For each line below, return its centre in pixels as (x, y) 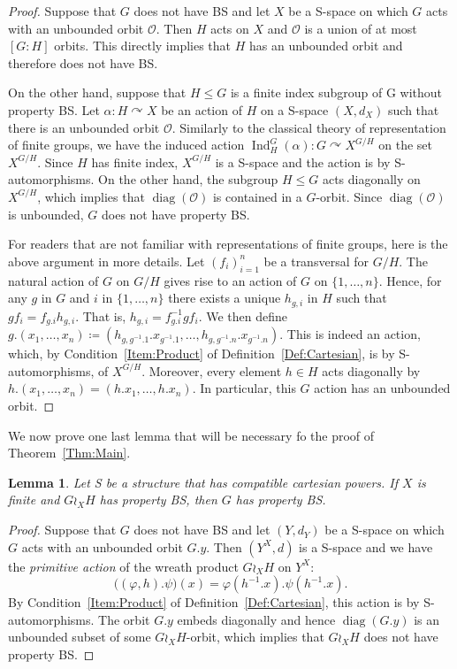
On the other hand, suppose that (97, 92)
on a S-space (294, 109)
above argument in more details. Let (107, 261)
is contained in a (257, 196)
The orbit (124, 619)
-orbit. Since (349, 196)
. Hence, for (410, 280)
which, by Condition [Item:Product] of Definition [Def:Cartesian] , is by (202, 354)
